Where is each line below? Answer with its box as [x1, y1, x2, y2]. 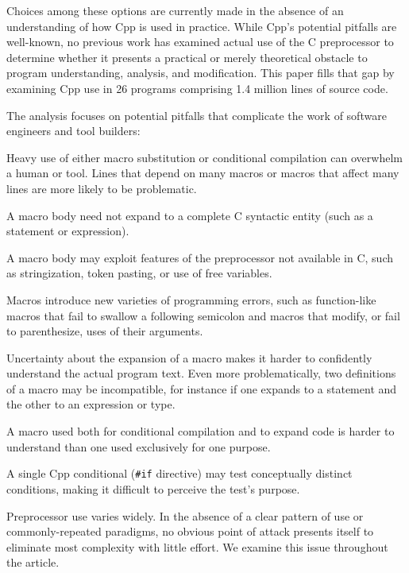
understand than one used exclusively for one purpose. [6, 438, 271, 455]
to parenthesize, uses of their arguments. [6, 323, 203, 339]
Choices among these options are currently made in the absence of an [6, 2, 344, 18]
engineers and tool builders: [6, 122, 141, 139]
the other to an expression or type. [6, 396, 176, 412]
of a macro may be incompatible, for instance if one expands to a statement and [6, 380, 397, 397]
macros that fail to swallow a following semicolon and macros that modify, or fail [6, 307, 400, 323]
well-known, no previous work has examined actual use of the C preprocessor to [6, 33, 394, 50]
